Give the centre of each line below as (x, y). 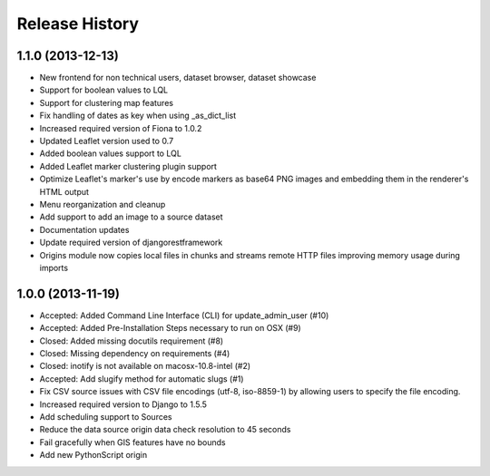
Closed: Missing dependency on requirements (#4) (135, 353)
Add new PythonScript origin (93, 455)
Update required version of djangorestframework (131, 243)
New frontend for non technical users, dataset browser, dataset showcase (178, 78)
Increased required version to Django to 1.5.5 (123, 404)
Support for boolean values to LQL (104, 90)
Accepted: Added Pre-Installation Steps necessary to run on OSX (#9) (170, 328)
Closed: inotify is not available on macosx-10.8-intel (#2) (145, 366)
